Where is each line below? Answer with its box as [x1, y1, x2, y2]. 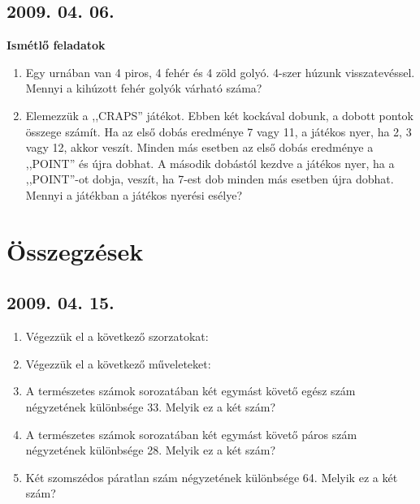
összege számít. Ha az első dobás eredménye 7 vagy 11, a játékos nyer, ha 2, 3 [25, 123, 412, 140]
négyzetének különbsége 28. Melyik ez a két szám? [25, 442, 276, 459]
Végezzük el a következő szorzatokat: [25, 328, 209, 345]
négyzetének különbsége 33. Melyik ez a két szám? [25, 398, 276, 415]
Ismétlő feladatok [6, 37, 106, 54]
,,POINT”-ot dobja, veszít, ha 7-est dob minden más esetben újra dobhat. [25, 170, 394, 187]
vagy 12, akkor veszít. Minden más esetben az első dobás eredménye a [25, 139, 374, 156]
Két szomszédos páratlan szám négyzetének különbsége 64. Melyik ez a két [25, 468, 398, 485]
